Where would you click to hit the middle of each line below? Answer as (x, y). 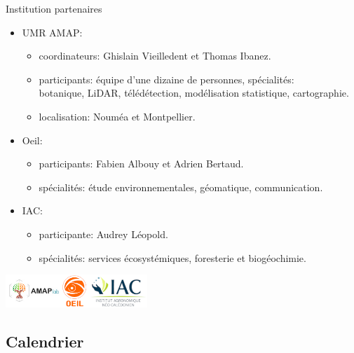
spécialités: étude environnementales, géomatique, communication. (181, 187)
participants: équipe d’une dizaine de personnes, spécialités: (166, 79)
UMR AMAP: (52, 32)
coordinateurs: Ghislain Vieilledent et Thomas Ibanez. (155, 56)
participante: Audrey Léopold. (103, 234)
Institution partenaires (54, 8)
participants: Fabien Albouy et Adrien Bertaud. (141, 164)
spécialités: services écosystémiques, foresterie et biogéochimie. (172, 257)
